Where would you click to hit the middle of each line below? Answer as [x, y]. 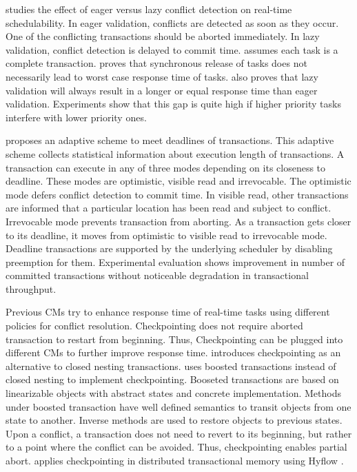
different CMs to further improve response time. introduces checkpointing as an [173, 352]
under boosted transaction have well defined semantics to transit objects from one [178, 406]
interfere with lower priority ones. [76, 117]
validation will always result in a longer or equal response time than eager [162, 90]
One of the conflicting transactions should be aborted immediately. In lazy [163, 36]
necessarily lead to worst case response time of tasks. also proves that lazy [162, 76]
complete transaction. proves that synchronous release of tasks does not [156, 63]
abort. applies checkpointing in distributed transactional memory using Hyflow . [175, 460]
